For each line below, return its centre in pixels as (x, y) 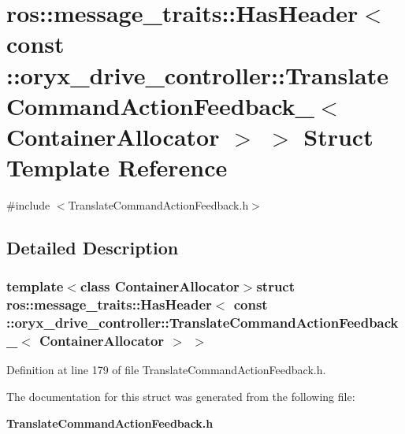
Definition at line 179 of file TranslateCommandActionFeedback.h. (166, 370)
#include (28, 205)
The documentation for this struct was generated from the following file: (181, 397)
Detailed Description (93, 248)
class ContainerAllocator (160, 286)
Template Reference (117, 167)
